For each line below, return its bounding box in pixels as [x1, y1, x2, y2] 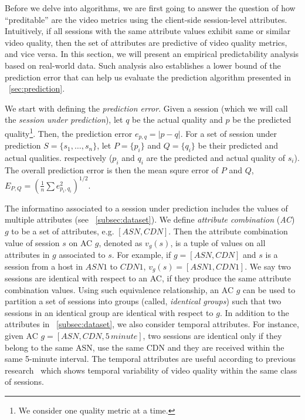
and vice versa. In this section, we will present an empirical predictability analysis [5, 48, 299, 60]
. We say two [245, 260, 291, 272]
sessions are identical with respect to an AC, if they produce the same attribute [5, 272, 291, 284]
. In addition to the [219, 306, 289, 318]
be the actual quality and [132, 113, 223, 126]
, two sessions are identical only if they [143, 329, 282, 341]
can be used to [243, 283, 296, 295]
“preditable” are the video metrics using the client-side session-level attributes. [5, 13, 287, 25]
